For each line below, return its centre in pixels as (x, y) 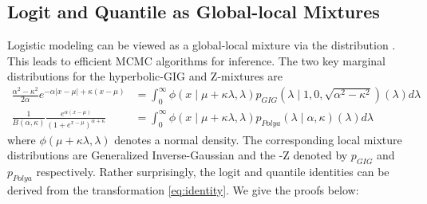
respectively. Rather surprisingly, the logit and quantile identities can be (213, 171)
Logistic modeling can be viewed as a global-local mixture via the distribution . (202, 45)
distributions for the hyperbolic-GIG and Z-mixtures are (145, 76)
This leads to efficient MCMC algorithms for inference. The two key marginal (197, 60)
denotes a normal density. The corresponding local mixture (258, 139)
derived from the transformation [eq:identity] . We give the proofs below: (183, 189)
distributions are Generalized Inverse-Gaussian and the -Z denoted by (178, 155)
